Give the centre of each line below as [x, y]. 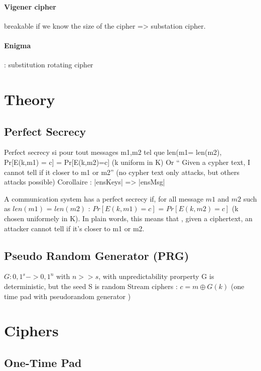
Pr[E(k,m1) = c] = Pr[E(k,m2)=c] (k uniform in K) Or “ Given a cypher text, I [127, 162]
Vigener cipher [30, 6]
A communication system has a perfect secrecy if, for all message [104, 198]
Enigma [18, 45]
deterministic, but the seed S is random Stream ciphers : [91, 286]
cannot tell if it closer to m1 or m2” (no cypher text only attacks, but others [122, 172]
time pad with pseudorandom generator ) [68, 296]
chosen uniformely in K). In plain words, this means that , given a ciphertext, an [128, 218]
